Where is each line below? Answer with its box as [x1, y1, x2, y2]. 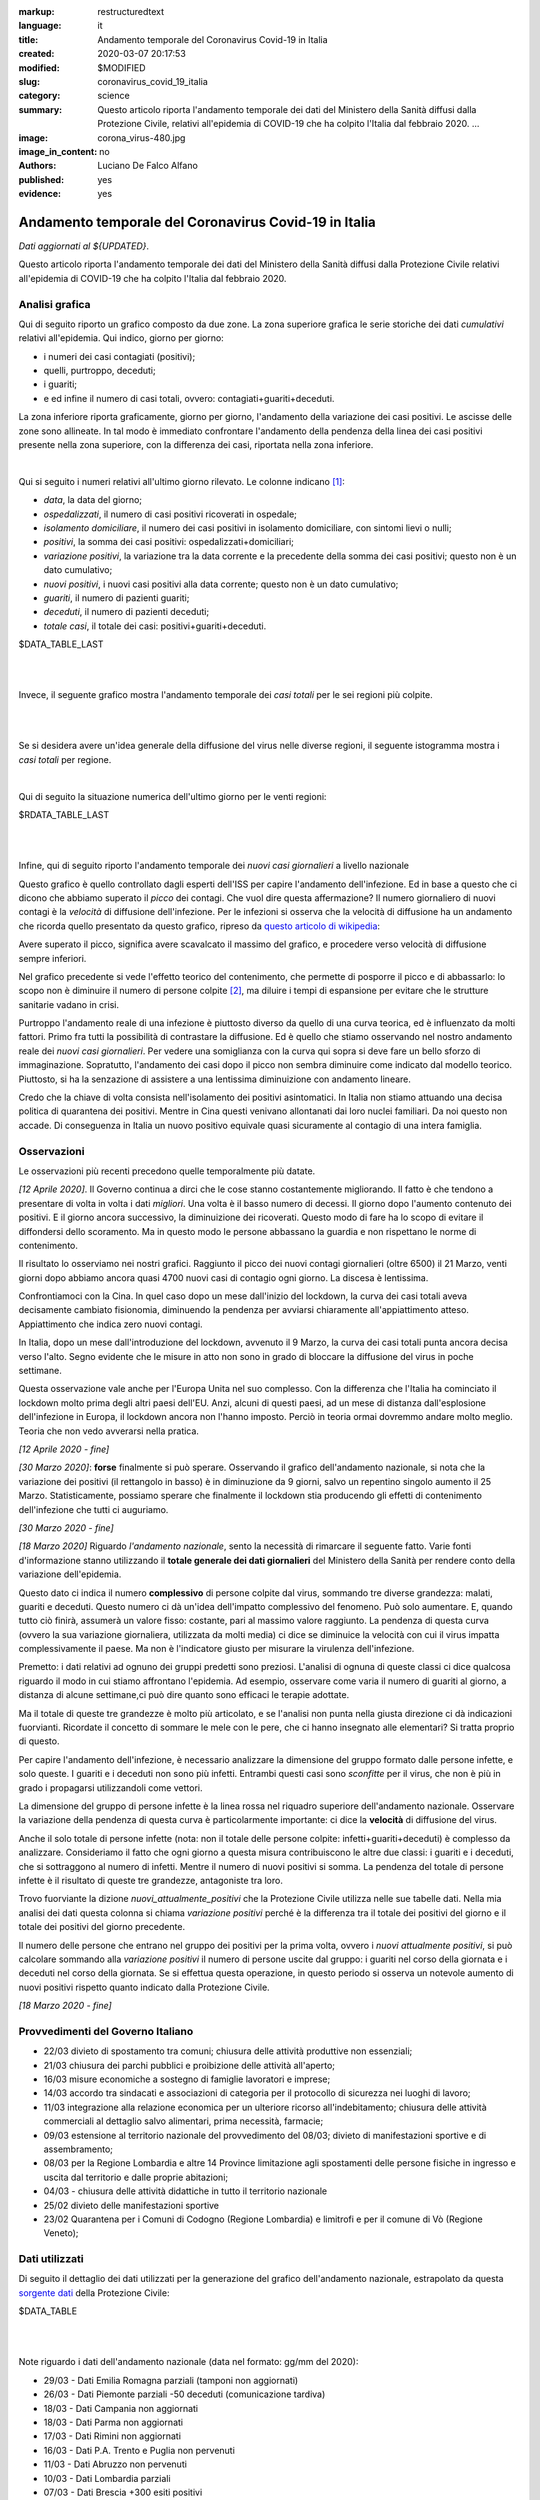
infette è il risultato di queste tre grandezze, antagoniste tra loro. [18, 1874, 284, 1886]
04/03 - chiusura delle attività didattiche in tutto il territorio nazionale [43, 2185, 328, 2197]
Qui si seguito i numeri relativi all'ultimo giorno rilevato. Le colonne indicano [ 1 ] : [18, 475, 345, 487]
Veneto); [43, 2227, 79, 2239]
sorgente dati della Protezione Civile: [18, 2286, 170, 2299]
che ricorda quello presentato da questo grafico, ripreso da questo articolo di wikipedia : [18, 920, 380, 932]
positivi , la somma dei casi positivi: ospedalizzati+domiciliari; [43, 536, 294, 548]
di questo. [18, 1735, 60, 1747]
